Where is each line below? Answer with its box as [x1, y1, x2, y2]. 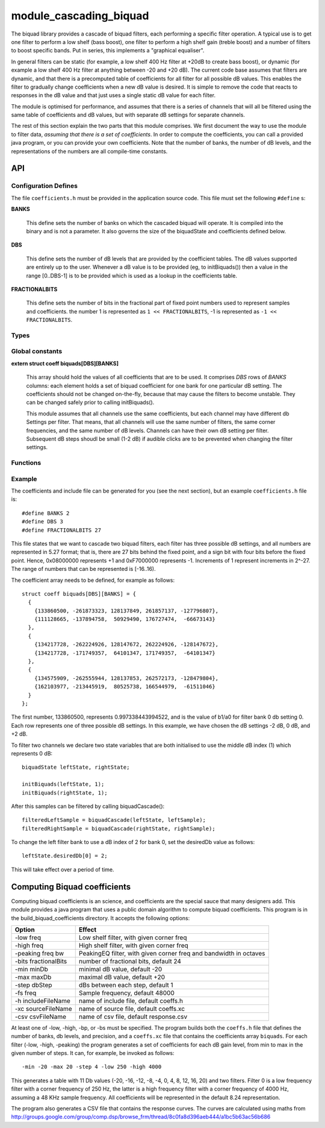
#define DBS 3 [22, 518, 63, 525]
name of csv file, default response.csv [78, 1012, 188, 1021]
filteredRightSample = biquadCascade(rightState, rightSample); [22, 825, 216, 832]
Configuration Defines [11, 181, 78, 190]
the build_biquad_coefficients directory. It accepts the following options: [11, 914, 190, 922]
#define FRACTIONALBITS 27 [22, 526, 102, 534]
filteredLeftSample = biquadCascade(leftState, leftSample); [22, 817, 206, 824]
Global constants [11, 347, 63, 356]
